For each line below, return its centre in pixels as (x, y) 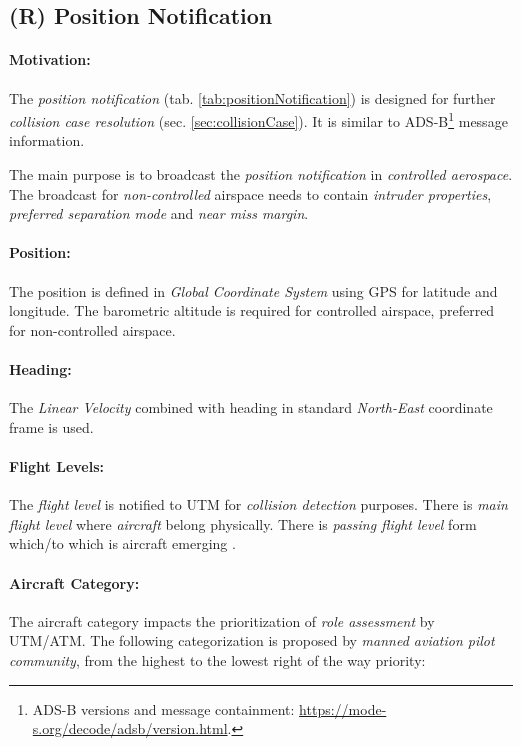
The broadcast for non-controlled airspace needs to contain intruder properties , (250, 193)
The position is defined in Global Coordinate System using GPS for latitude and (253, 290)
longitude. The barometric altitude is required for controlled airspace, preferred (252, 310)
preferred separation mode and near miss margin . (159, 213)
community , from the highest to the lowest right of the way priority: (217, 659)
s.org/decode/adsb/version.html (130, 728)
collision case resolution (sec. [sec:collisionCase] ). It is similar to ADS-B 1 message (258, 119)
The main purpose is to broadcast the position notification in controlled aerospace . (261, 174)
